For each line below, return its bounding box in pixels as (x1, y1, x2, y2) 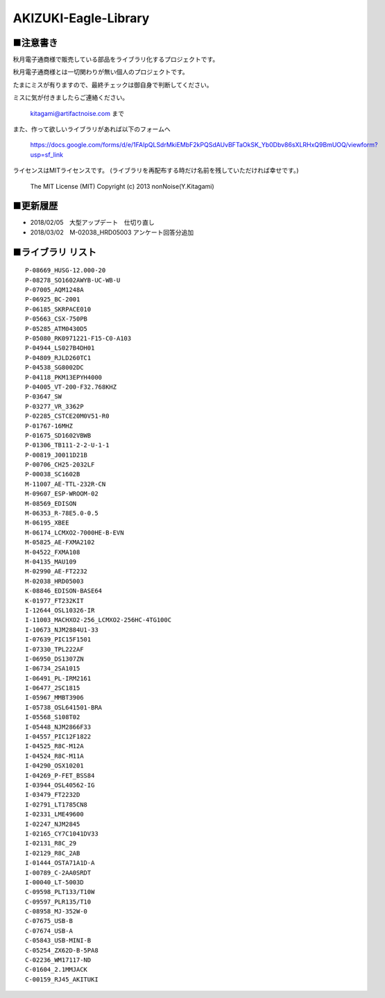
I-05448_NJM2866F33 (25, 722, 92, 731)
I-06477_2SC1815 (25, 684, 80, 692)
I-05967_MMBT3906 (25, 694, 84, 702)
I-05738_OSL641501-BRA (25, 703, 103, 711)
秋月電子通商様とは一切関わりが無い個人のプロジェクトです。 (12, 68, 189, 76)
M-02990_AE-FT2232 (25, 568, 88, 575)
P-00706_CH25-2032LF (25, 461, 95, 468)
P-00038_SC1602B (25, 471, 80, 478)
